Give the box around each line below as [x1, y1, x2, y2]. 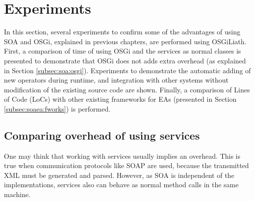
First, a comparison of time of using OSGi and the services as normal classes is [4, 46, 241, 56]
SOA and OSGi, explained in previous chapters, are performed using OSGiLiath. [4, 36, 247, 46]
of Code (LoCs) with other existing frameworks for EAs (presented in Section [4, 94, 237, 104]
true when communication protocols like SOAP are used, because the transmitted [4, 160, 249, 171]
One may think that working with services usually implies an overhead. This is [4, 150, 241, 161]
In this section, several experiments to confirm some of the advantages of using [4, 27, 241, 37]
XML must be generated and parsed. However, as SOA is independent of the [4, 170, 234, 180]
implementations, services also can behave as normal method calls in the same [4, 179, 239, 190]
